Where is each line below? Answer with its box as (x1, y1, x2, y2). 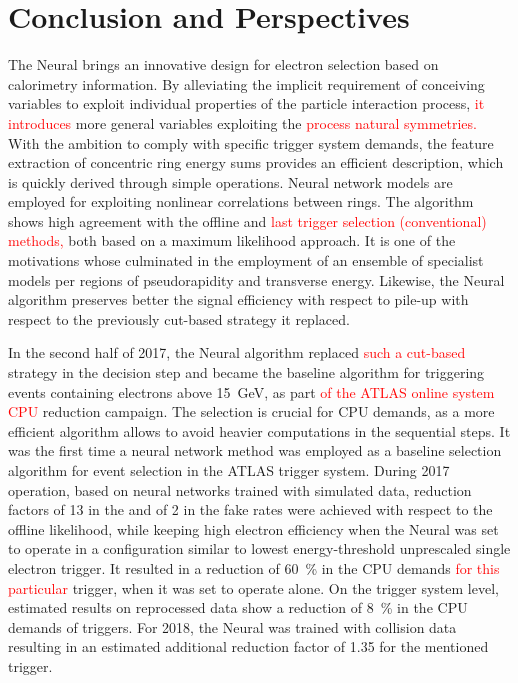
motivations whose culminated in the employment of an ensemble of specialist (8, 250, 484, 271)
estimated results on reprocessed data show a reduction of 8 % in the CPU (8, 597, 468, 618)
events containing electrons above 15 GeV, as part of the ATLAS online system (8, 381, 495, 402)
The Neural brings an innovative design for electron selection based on (8, 54, 439, 75)
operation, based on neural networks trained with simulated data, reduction (8, 479, 472, 500)
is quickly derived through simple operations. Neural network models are (8, 171, 453, 192)
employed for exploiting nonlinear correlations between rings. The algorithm (8, 191, 474, 212)
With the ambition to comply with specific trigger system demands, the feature (8, 132, 494, 153)
